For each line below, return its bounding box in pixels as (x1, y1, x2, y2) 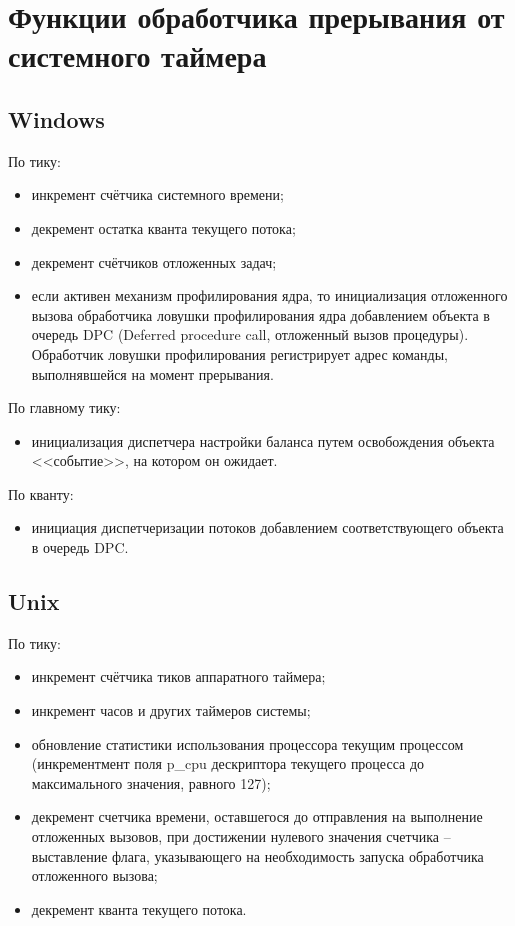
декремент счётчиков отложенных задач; (31, 251, 277, 272)
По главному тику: (8, 397, 121, 418)
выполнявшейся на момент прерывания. (31, 363, 274, 384)
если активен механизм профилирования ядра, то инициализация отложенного (31, 285, 508, 306)
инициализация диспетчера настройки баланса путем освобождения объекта (31, 430, 495, 451)
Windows (8, 103, 105, 134)
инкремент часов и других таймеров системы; (31, 700, 311, 721)
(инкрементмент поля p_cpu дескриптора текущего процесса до (31, 753, 425, 774)
